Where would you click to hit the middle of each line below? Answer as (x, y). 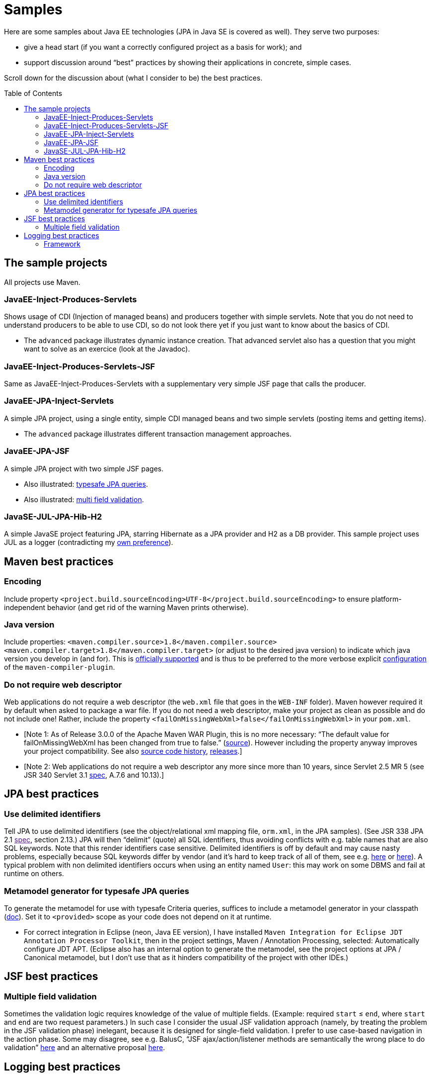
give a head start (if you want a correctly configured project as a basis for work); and (163, 47)
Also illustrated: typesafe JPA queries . (86, 484)
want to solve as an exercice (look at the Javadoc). (107, 349)
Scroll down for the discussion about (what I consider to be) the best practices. (133, 78)
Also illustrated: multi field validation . (84, 499)
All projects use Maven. (42, 282)
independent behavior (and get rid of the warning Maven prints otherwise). (126, 607)
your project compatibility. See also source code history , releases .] (133, 751)
